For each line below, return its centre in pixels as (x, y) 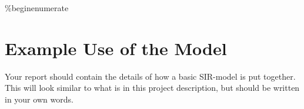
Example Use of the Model (116, 48)
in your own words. (39, 99)
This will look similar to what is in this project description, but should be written (152, 88)
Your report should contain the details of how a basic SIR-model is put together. (150, 76)
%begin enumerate (37, 8)
